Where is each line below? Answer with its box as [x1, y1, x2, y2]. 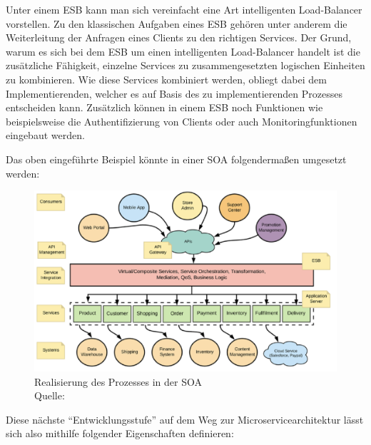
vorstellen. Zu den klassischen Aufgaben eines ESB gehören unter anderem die [6, 16, 347, 31]
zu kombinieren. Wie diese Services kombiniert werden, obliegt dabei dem [6, 71, 327, 86]
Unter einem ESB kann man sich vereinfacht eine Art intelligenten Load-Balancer [6, 2, 362, 16]
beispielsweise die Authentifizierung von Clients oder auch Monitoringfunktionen [6, 113, 357, 128]
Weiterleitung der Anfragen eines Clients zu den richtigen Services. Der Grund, [6, 30, 352, 45]
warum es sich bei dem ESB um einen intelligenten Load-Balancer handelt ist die [6, 44, 360, 58]
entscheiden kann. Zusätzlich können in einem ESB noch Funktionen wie [6, 100, 323, 115]
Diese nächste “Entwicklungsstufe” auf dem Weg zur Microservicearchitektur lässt [6, 411, 364, 426]
